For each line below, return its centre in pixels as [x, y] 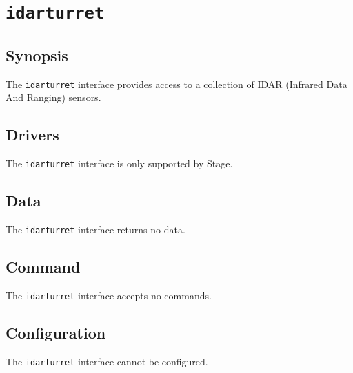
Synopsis [37, 55]
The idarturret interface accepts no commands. [109, 295]
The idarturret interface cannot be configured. [107, 361]
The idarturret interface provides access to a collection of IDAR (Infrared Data [176, 84]
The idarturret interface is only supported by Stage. [119, 163]
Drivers [32, 135]
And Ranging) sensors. [53, 97]
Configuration [56, 332]
